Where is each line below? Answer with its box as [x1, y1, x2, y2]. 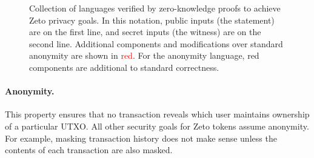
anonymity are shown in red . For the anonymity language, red [29, 49, 259, 62]
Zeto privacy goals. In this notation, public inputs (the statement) [29, 13, 275, 26]
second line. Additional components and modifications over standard [29, 37, 283, 50]
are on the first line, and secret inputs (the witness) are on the [29, 25, 261, 38]
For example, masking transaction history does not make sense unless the [5, 131, 277, 144]
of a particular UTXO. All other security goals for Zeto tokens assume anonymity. [5, 119, 309, 132]
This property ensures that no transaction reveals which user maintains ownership [5, 108, 310, 120]
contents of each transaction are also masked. [5, 143, 173, 156]
